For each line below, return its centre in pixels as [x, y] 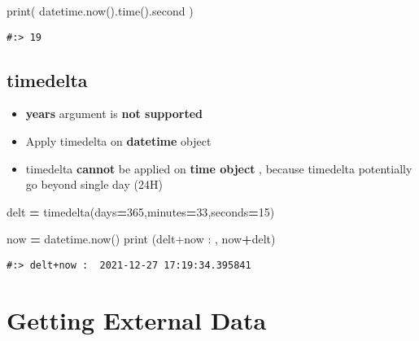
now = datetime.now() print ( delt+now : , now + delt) [141, 239]
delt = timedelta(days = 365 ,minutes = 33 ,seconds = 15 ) [141, 211]
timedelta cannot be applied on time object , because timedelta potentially [219, 168]
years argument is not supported [114, 114]
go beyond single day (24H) [94, 184]
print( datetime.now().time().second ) [100, 11]
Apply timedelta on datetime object [118, 141]
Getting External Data [137, 319]
